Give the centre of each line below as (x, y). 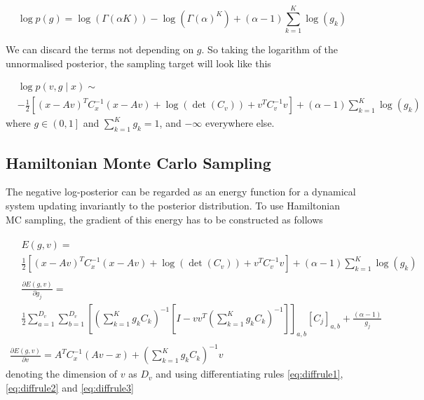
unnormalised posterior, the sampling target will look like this (138, 63)
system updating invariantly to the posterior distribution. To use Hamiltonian (173, 205)
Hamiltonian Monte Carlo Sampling (138, 162)
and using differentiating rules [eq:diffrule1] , (249, 374)
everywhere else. (240, 123)
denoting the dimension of (62, 374)
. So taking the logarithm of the (270, 49)
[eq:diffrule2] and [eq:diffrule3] (70, 387)
